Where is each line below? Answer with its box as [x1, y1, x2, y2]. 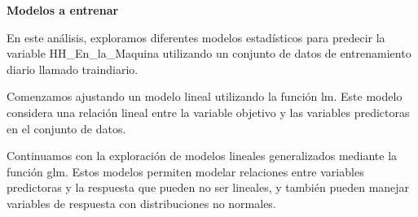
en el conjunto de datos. [7, 119, 126, 137]
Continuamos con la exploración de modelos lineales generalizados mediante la [7, 147, 398, 164]
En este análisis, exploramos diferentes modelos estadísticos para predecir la [7, 28, 385, 46]
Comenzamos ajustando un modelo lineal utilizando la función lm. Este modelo [7, 88, 403, 105]
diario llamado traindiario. [7, 60, 139, 77]
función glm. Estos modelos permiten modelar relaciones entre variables [7, 163, 364, 180]
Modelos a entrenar [7, 2, 119, 18]
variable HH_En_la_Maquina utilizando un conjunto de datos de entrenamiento [7, 45, 411, 62]
